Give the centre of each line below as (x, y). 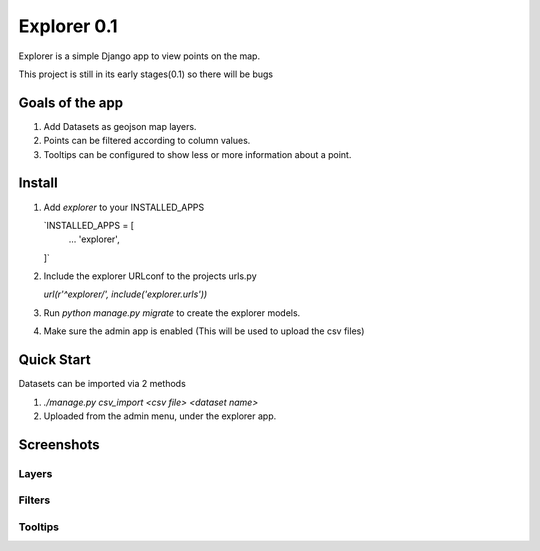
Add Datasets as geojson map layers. (120, 126)
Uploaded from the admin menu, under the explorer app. (160, 416)
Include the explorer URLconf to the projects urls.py (150, 276)
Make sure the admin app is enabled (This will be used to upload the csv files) (204, 331)
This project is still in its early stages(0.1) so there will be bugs (146, 74)
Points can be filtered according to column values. (147, 141)
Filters (34, 500)
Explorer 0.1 (68, 26)
